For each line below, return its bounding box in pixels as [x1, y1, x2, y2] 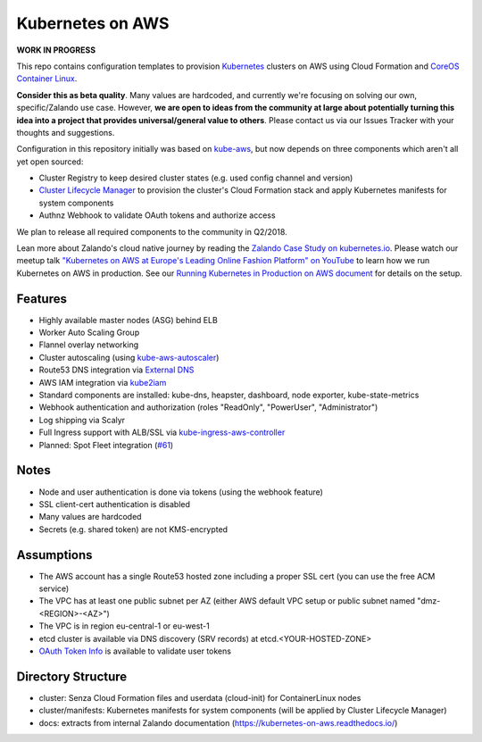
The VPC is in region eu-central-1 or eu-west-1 [38, 621, 210, 631]
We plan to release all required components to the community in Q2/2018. [16, 226, 287, 237]
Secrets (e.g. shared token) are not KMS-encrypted [38, 523, 228, 535]
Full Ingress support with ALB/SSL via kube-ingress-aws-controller [38, 427, 286, 438]
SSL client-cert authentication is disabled [38, 498, 191, 509]
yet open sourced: [16, 156, 84, 167]
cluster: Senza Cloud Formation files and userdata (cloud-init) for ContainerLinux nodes [38, 692, 361, 703]
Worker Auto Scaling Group [38, 327, 140, 338]
